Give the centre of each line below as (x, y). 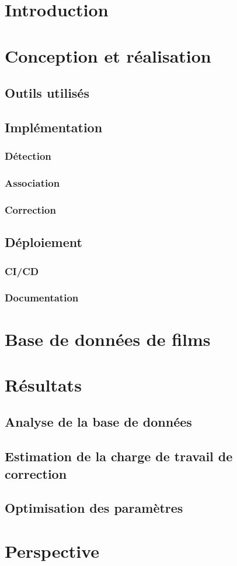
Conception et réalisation (108, 55)
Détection (28, 156)
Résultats (43, 384)
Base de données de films (108, 339)
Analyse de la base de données (98, 422)
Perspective (52, 550)
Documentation (42, 298)
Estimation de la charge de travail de (119, 456)
